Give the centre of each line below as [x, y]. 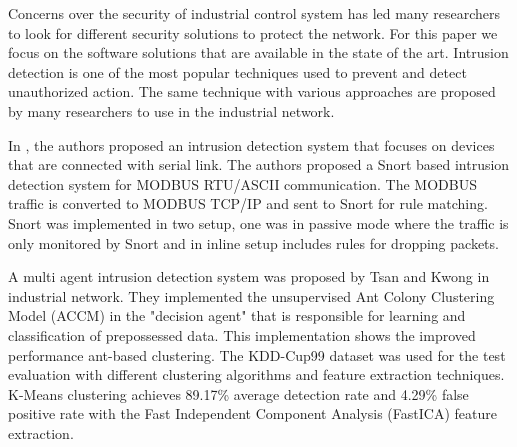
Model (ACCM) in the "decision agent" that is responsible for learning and [237, 315]
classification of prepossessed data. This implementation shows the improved [242, 334]
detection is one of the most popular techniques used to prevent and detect [237, 71]
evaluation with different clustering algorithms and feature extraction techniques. [256, 374]
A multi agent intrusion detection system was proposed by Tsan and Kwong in [249, 276]
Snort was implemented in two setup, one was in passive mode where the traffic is [258, 222]
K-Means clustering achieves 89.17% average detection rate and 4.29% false [238, 393]
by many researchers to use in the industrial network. [171, 110]
